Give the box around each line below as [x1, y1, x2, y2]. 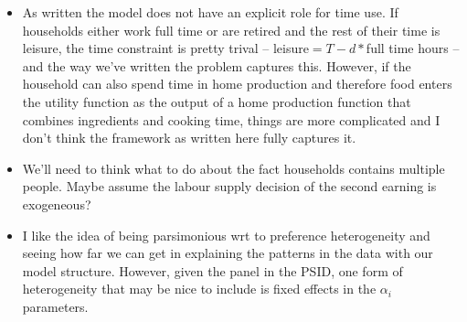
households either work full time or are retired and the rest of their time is [22, 20, 440, 39]
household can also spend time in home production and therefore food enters [22, 74, 452, 93]
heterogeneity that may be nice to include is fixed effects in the [22, 279, 377, 298]
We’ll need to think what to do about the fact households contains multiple [22, 158, 445, 177]
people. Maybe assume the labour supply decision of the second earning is [22, 177, 437, 196]
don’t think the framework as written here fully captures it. [22, 128, 356, 147]
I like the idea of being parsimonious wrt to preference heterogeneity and [22, 225, 430, 244]
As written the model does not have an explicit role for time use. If [22, 3, 398, 21]
